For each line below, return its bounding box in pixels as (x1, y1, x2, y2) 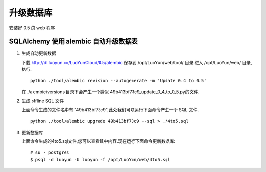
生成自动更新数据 (21, 50, 56, 56)
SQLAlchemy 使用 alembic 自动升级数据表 (9, 37, 138, 46)
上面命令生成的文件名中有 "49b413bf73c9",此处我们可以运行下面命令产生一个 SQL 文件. (21, 106, 199, 113)
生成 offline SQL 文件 (21, 98, 64, 103)
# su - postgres (30, 150, 69, 155)
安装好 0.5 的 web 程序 (9, 25, 55, 31)
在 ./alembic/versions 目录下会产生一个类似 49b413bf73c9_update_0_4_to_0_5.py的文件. (21, 89, 199, 95)
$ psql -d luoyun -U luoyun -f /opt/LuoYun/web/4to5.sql (30, 157, 171, 162)
